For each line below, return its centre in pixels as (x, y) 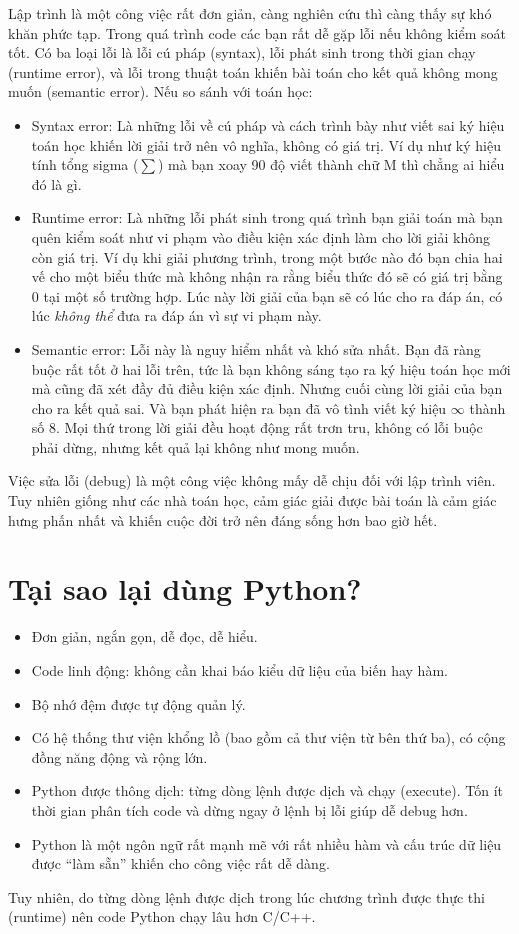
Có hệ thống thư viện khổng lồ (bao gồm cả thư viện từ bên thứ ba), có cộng (268, 737)
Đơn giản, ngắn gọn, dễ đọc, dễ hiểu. (144, 636)
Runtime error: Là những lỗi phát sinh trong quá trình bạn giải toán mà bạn (267, 217)
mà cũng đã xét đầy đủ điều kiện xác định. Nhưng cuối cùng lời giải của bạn (267, 388)
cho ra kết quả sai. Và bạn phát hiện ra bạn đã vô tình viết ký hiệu (239, 407)
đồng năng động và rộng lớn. (119, 756)
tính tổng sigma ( (85, 164)
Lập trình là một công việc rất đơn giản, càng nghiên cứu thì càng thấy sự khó (250, 13)
